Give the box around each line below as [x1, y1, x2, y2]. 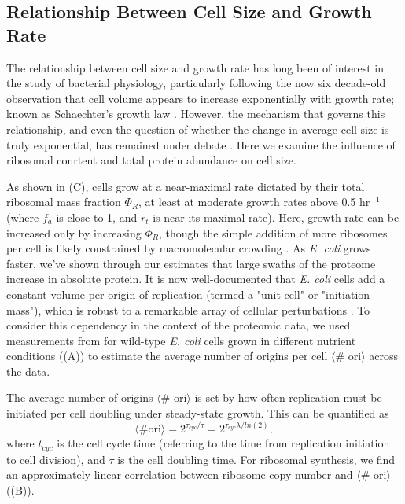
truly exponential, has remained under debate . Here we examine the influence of [6, 136, 396, 153]
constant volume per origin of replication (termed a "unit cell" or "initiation [6, 285, 370, 302]
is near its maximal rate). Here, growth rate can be [153, 208, 399, 225]
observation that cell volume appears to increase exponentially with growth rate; [6, 90, 395, 106]
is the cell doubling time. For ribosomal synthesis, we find [117, 451, 396, 467]
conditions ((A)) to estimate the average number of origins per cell [6, 348, 328, 364]
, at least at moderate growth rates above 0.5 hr [138, 193, 370, 210]
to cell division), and [6, 451, 105, 467]
